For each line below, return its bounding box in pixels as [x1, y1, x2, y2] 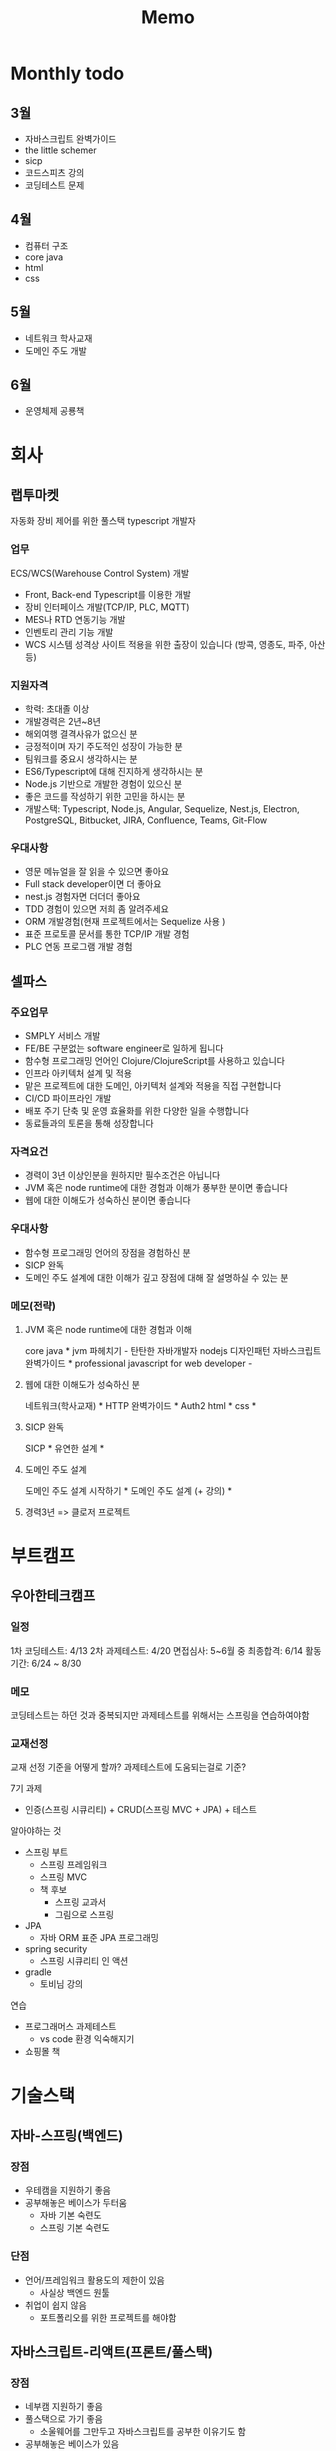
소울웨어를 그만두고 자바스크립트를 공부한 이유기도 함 [39, 2426, 247, 2438]
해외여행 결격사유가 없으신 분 [24, 728, 138, 740]
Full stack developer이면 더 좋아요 [24, 878, 162, 890]
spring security [24, 1943, 88, 1955]
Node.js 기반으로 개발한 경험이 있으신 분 [24, 778, 183, 790]
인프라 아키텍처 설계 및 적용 [24, 1067, 133, 1080]
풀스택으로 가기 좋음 [24, 2413, 103, 2425]
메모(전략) [10, 1299, 57, 1313]
